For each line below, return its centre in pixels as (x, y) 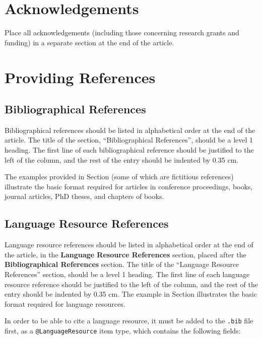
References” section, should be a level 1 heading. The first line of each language (127, 274)
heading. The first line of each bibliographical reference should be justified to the (129, 150)
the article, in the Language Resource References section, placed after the (125, 254)
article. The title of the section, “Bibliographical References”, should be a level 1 (129, 140)
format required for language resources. (65, 303)
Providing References (80, 77)
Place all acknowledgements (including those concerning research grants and (122, 32)
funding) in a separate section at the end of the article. (89, 42)
